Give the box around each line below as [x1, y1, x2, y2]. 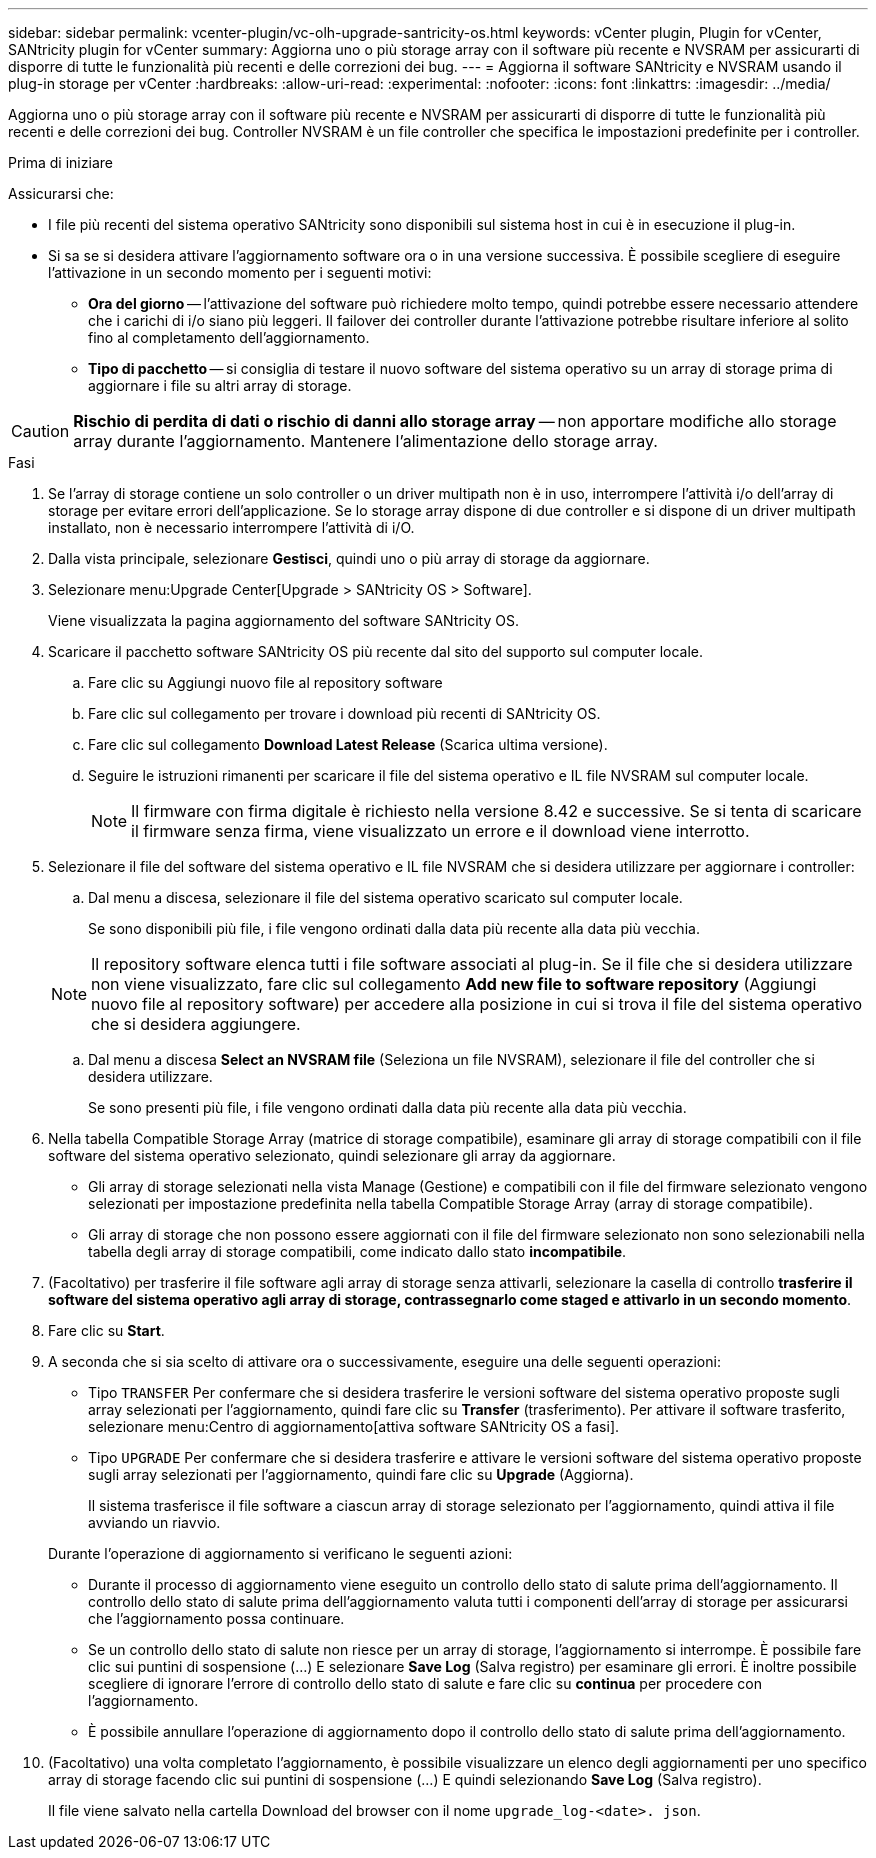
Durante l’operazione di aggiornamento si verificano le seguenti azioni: [48, 1545, 513, 1562]
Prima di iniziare [8, 154, 113, 171]
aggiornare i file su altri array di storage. [88, 377, 352, 394]
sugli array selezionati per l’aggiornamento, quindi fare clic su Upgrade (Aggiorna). [88, 1466, 634, 1483]
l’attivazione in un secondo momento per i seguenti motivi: [48, 264, 432, 281]
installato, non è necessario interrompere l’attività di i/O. [48, 519, 415, 536]
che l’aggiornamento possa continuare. [88, 1610, 345, 1627]
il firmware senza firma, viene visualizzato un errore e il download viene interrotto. [131, 821, 750, 841]
